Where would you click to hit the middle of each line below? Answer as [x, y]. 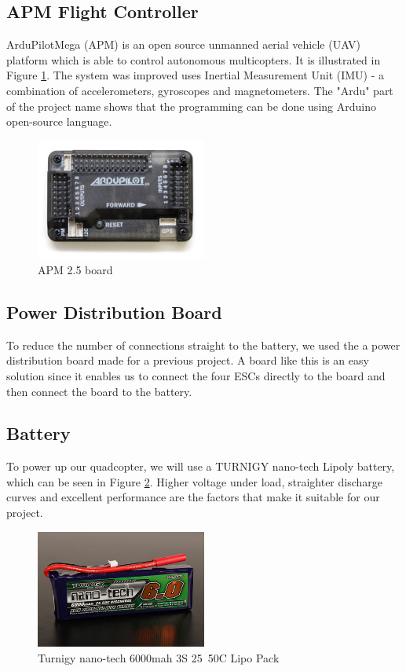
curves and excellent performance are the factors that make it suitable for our [193, 497]
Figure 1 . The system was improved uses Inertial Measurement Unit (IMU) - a [196, 75]
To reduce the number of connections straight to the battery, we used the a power [203, 345]
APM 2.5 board [75, 269]
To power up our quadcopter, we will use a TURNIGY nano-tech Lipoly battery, [201, 466]
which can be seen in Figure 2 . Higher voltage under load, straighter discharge [194, 481]
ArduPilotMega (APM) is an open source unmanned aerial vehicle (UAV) [184, 44]
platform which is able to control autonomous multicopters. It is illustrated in [194, 59]
